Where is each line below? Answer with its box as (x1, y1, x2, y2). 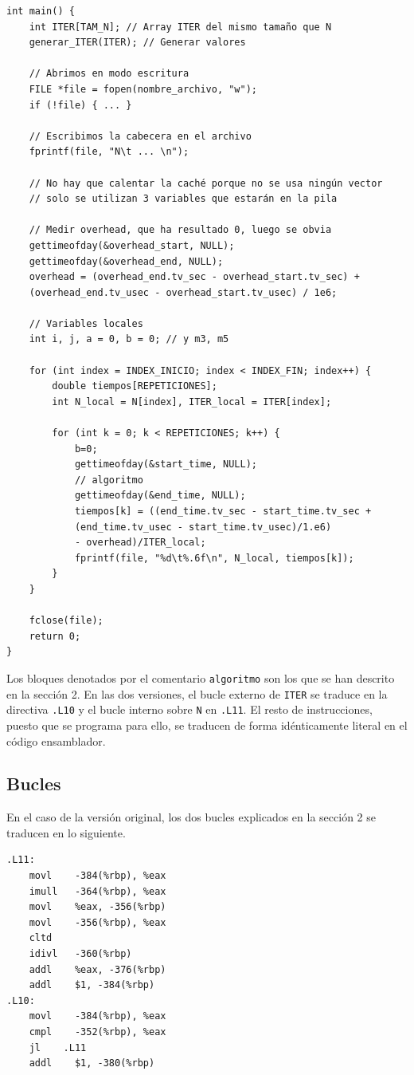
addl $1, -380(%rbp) (29, 1057, 155, 1069)
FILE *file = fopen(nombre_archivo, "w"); (29, 83, 257, 95)
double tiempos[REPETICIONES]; (52, 380, 217, 392)
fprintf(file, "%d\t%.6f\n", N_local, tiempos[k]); (74, 552, 354, 564)
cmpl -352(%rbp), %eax (29, 1026, 166, 1038)
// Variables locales (29, 317, 143, 329)
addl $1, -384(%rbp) (29, 979, 155, 991)
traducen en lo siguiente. (6, 824, 126, 841)
